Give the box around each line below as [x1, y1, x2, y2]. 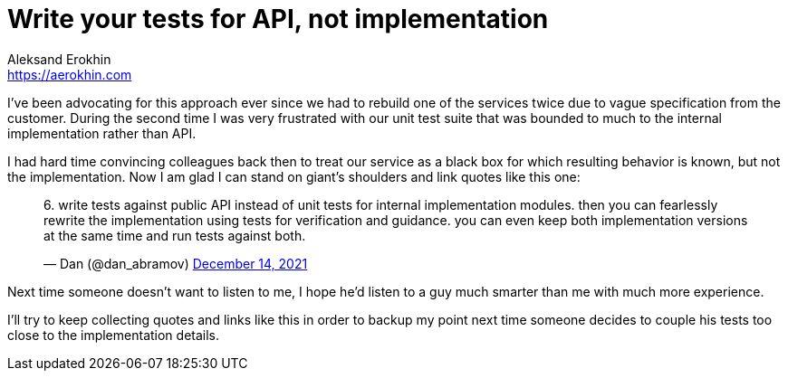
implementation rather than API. [7, 125, 197, 141]
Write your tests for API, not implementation [7, 4, 549, 34]
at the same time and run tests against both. [43, 227, 306, 243]
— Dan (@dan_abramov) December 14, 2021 [43, 255, 308, 271]
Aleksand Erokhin [7, 51, 111, 67]
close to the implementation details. [7, 326, 220, 343]
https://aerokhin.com [7, 66, 132, 82]
